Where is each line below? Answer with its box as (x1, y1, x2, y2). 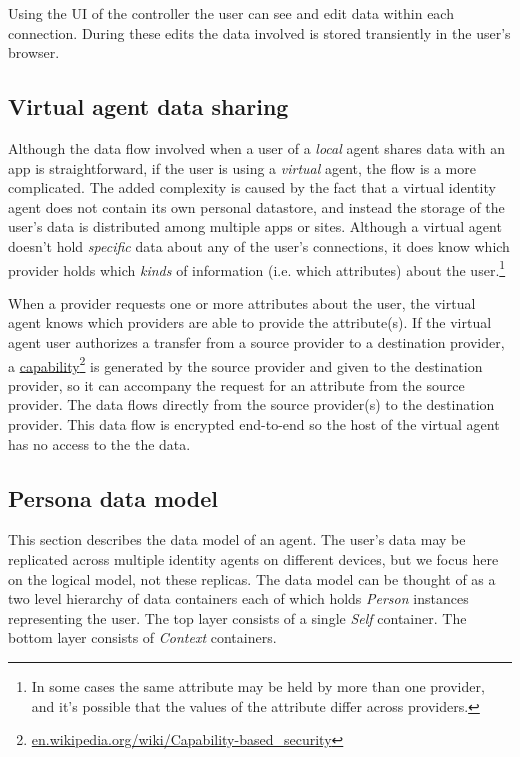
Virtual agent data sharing (8, 91, 289, 122)
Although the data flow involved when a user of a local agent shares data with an (8, 137, 505, 158)
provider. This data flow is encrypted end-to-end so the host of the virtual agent (8, 414, 500, 435)
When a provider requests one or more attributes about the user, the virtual (8, 292, 476, 313)
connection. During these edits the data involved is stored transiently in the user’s (8, 22, 511, 43)
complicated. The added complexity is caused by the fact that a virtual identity (8, 177, 496, 198)
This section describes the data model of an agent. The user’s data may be (8, 529, 466, 550)
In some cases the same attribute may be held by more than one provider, (31, 675, 485, 696)
